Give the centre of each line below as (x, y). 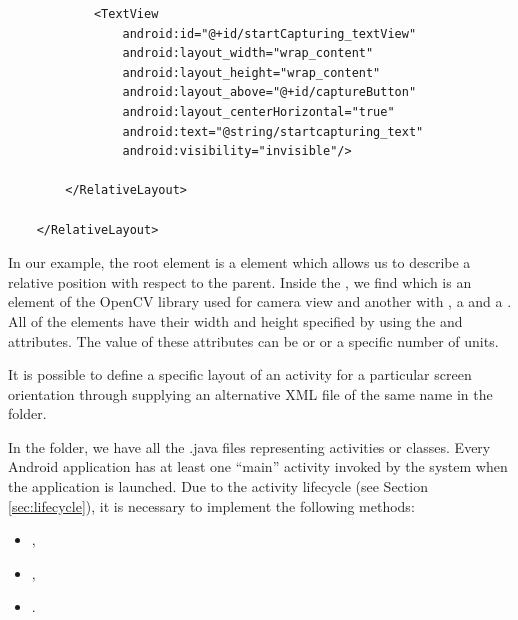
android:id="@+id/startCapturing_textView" (269, 33)
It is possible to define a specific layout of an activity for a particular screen (240, 374)
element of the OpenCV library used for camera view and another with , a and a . (260, 301)
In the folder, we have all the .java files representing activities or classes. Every (249, 446)
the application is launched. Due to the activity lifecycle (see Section (218, 486)
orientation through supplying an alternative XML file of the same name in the (250, 393)
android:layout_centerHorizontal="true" (258, 111)
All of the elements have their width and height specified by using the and (235, 320)
